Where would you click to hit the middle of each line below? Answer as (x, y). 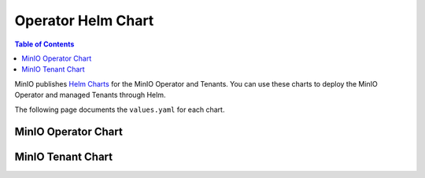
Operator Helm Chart (84, 20)
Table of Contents (44, 44)
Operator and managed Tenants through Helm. (90, 95)
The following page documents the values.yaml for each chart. (120, 109)
